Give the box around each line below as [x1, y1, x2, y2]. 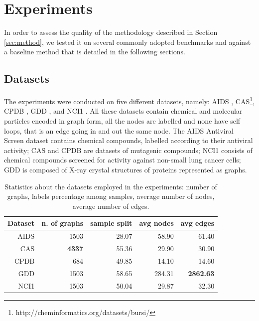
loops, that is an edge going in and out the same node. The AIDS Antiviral [4, 125, 234, 136]
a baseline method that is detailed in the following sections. [4, 46, 185, 57]
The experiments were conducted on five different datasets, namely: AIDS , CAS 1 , [4, 95, 255, 106]
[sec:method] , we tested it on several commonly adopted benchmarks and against [4, 36, 251, 47]
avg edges [180, 218, 215, 228]
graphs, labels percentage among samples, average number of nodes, [7, 191, 215, 201]
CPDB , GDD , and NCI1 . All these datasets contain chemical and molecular [4, 106, 243, 116]
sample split [90, 218, 132, 228]
